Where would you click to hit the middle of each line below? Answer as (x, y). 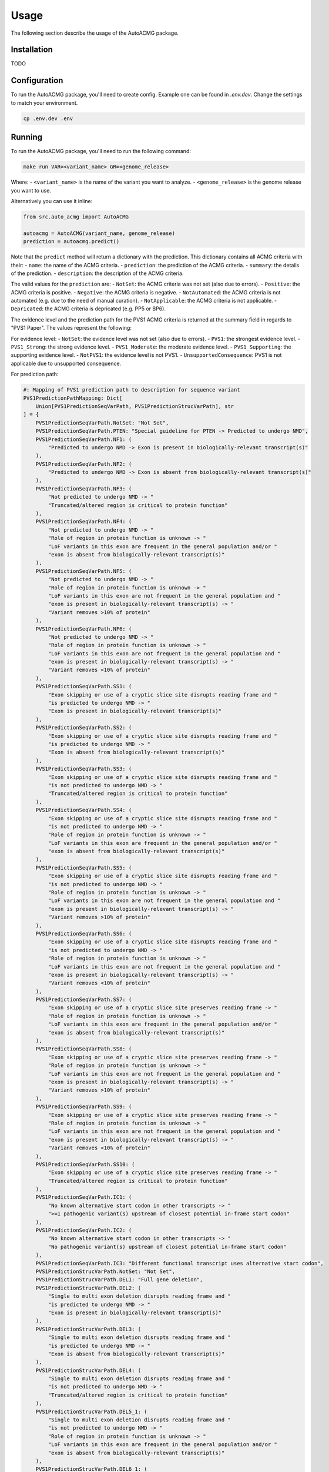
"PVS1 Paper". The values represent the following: (71, 328)
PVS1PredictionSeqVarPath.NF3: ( (84, 488)
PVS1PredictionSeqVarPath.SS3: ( (84, 769)
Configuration (37, 80)
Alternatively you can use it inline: (52, 201)
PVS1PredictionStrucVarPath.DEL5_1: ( (91, 1411)
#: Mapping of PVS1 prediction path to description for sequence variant (132, 390)
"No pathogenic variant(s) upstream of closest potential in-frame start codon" (167, 1246)
